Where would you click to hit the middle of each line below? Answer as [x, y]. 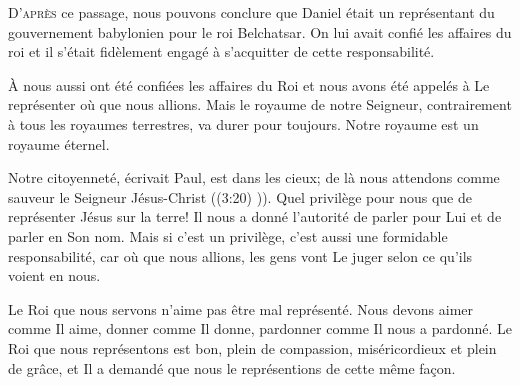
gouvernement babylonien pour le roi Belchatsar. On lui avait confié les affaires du [260, 31]
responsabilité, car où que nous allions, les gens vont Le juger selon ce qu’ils [240, 255]
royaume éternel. [59, 143]
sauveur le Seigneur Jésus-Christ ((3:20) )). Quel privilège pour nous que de [240, 196]
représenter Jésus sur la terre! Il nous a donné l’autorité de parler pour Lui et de [255, 216]
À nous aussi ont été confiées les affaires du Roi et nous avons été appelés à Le [249, 84]
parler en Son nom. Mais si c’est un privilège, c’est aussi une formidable [228, 235]
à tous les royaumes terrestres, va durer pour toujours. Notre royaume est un [243, 123]
